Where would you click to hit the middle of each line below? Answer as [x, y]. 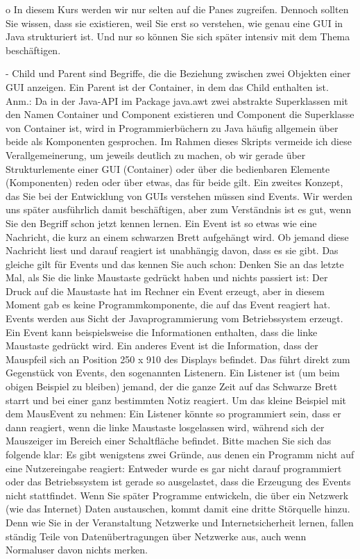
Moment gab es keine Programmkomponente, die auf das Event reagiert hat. [168, 304]
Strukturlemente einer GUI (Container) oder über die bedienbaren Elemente [168, 168]
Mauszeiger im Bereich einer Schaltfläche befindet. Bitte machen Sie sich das [169, 441]
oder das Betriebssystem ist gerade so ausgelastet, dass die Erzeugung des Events [178, 482]
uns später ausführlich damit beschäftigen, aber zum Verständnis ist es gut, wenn [179, 209]
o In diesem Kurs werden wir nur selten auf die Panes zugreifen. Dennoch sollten [177, 9]
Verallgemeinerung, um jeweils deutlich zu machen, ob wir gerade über [156, 155]
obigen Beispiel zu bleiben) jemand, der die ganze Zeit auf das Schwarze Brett [172, 386]
